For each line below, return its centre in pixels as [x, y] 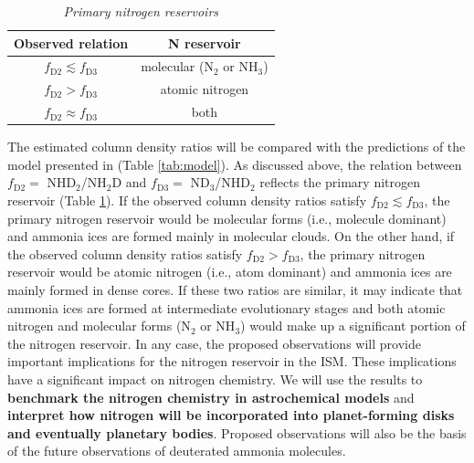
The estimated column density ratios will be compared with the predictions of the [237, 147]
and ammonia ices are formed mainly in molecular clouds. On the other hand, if [231, 236]
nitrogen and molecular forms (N [99, 326]
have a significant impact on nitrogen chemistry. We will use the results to [215, 379]
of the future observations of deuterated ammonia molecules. [177, 451]
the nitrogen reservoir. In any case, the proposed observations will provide [214, 343]
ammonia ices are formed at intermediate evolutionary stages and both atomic [226, 307]
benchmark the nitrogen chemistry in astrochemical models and [211, 397]
